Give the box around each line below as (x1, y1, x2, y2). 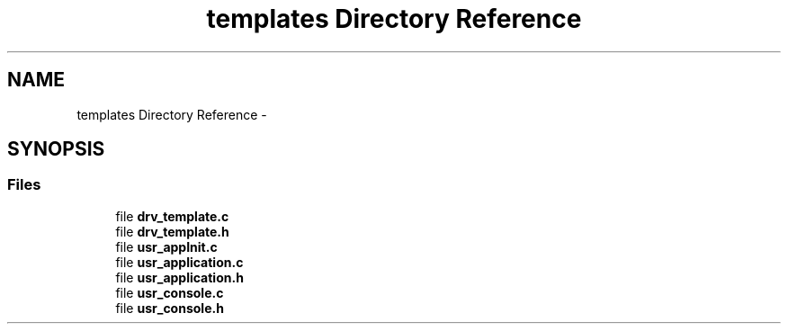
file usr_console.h (115, 300, 224, 316)
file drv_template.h (115, 223, 229, 239)
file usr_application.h (115, 269, 244, 285)
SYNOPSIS (7, 138, 105, 161)
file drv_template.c (115, 208, 229, 224)
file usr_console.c (115, 284, 224, 300)
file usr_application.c (115, 254, 244, 270)
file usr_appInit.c (115, 238, 218, 255)
